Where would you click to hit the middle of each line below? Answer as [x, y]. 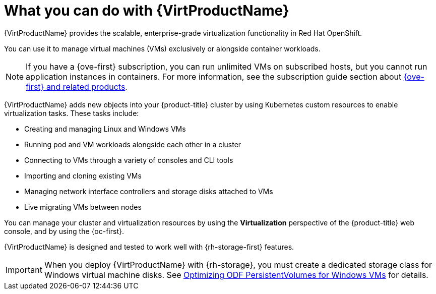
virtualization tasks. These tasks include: [72, 113]
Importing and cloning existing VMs [83, 175]
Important [24, 270]
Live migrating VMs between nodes [83, 207]
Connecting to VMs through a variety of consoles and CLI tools [129, 160]
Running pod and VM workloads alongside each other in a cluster [133, 144]
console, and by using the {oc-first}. [64, 231]
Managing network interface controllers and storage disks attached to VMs [149, 191]
